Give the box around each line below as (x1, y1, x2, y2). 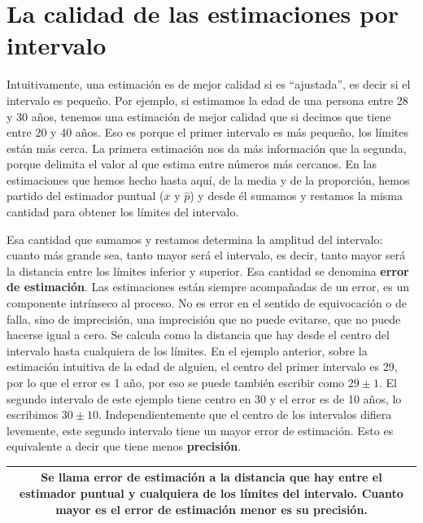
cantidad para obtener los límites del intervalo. (7, 203, 239, 220)
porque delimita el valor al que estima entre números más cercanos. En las (7, 155, 377, 172)
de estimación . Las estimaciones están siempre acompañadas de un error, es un (7, 278, 410, 295)
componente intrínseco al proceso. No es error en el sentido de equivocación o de (7, 294, 407, 312)
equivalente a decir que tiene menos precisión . (7, 438, 242, 455)
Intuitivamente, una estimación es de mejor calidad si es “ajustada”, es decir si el (7, 76, 411, 93)
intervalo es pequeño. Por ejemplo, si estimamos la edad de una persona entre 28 (7, 91, 408, 108)
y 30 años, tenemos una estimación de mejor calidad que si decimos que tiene (7, 107, 391, 124)
